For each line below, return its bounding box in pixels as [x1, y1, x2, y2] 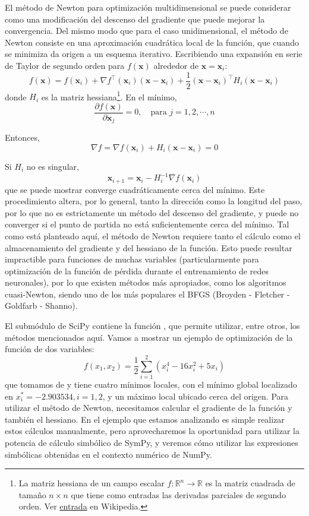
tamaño [18, 488, 46, 501]
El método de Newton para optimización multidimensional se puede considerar [5, 1, 291, 13]
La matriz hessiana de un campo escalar [18, 477, 165, 489]
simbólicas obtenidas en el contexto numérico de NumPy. [5, 448, 212, 460]
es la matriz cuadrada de [205, 477, 295, 489]
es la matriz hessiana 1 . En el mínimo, [41, 88, 177, 103]
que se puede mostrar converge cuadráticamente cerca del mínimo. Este [5, 183, 265, 195]
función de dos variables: [5, 343, 94, 355]
